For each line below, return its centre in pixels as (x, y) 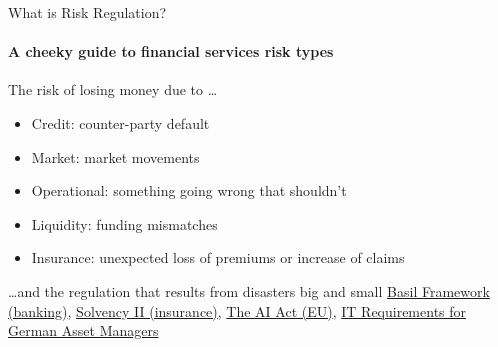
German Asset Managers (83, 330)
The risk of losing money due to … (113, 89)
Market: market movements (115, 156)
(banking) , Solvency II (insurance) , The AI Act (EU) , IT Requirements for (237, 310)
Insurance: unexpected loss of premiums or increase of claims (218, 257)
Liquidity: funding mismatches (124, 223)
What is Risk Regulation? (87, 12)
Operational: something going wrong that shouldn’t (189, 190)
